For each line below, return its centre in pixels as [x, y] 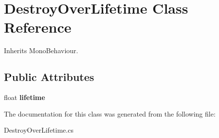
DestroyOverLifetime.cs [39, 130]
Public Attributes [49, 77]
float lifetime [25, 97]
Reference [38, 27]
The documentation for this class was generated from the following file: [110, 113]
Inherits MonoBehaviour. [41, 50]
